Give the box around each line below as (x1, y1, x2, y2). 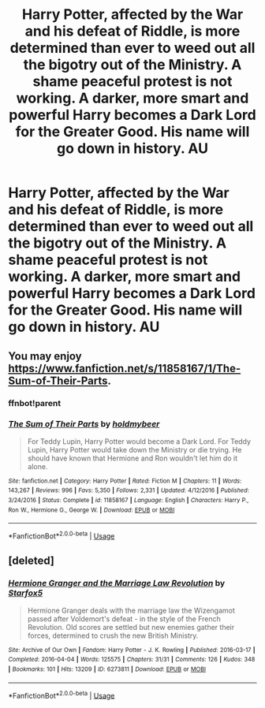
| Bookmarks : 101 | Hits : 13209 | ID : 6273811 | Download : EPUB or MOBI (8, 665, 207, 673)
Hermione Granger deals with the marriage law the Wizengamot (27, 606, 235, 615)
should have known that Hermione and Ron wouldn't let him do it (27, 453, 238, 463)
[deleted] (8, 554, 55, 568)
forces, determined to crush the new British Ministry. (27, 631, 199, 640)
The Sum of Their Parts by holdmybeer (8, 419, 160, 430)
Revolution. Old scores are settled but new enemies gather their (27, 622, 235, 632)
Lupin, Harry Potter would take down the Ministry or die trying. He (27, 445, 242, 454)
